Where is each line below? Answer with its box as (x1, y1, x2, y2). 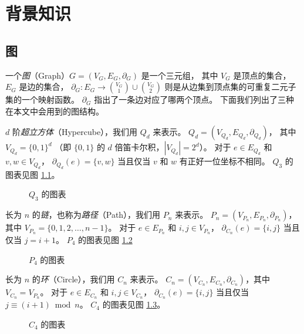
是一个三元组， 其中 (141, 69, 218, 81)
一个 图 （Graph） (5, 69, 70, 81)
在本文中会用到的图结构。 (5, 104, 104, 117)
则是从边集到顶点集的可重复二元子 (164, 80, 296, 93)
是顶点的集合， (233, 69, 291, 81)
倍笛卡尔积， (114, 141, 164, 153)
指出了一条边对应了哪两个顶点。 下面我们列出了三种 (94, 93, 294, 106)
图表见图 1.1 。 (5, 168, 60, 180)
